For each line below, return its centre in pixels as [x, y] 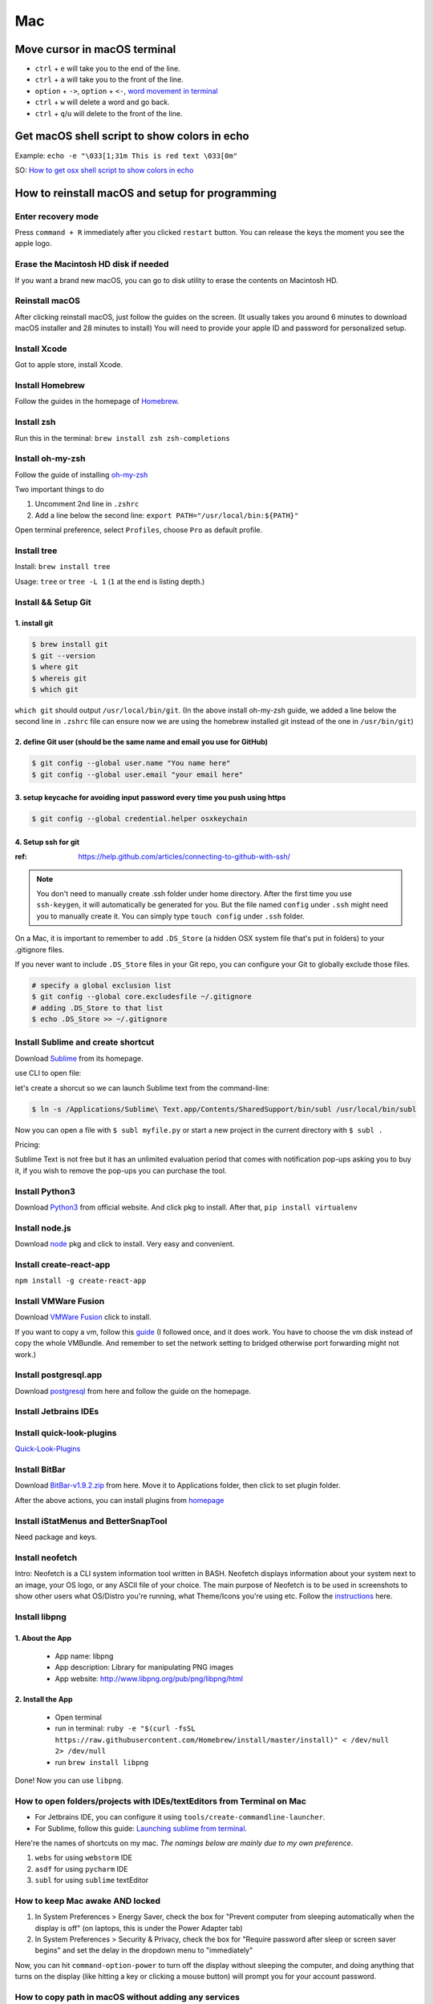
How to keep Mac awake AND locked [87, 1901]
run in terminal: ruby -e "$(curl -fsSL [125, 1728]
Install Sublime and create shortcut [85, 1042]
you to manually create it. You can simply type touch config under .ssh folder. [170, 916]
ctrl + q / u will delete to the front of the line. [109, 113]
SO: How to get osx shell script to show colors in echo [104, 170]
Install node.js [43, 1228]
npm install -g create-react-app [81, 1281]
